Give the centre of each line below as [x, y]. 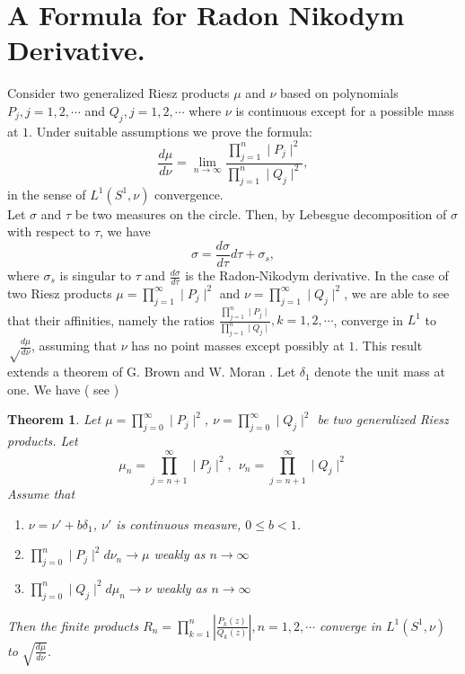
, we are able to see [397, 293]
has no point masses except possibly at [238, 346]
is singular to [96, 275]
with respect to [49, 231]
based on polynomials [339, 93]
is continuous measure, [179, 523]
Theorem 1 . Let [54, 419]
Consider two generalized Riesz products [118, 93]
